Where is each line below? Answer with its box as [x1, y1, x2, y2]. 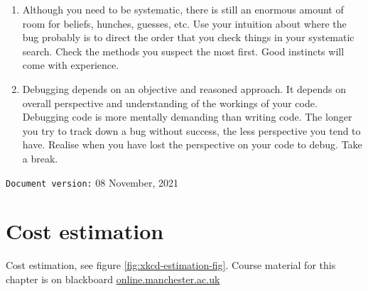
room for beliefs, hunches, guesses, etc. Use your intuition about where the [22, 16, 347, 31]
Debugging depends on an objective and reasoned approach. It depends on [22, 81, 346, 96]
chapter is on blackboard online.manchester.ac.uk [6, 271, 220, 286]
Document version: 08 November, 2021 [6, 175, 179, 190]
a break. [22, 150, 58, 165]
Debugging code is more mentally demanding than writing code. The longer [22, 109, 352, 124]
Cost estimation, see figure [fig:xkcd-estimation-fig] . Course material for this [6, 258, 336, 273]
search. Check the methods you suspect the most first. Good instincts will [22, 43, 345, 58]
